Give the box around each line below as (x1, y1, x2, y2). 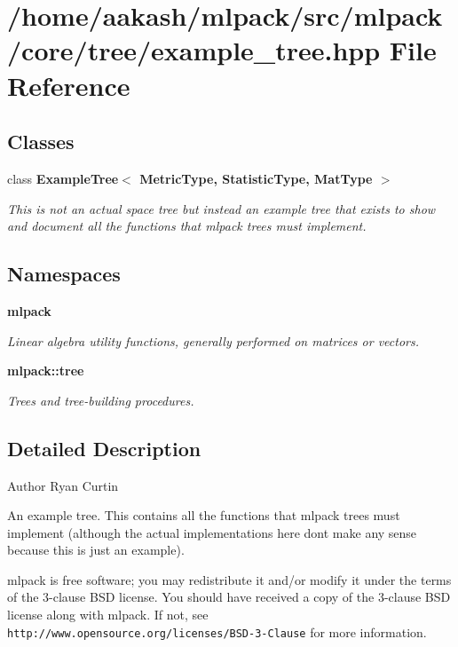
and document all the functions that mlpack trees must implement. (7, 217, 367, 235)
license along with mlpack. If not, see (7, 605, 209, 624)
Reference (7, 67, 130, 103)
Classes (7, 128, 75, 155)
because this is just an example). (7, 540, 185, 559)
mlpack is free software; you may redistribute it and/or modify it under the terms (7, 570, 452, 588)
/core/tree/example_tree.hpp (7, 32, 381, 68)
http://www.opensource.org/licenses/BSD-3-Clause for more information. (7, 622, 427, 641)
